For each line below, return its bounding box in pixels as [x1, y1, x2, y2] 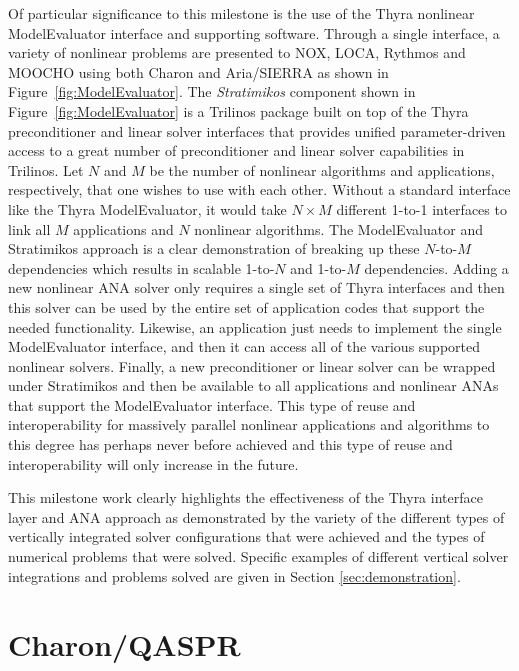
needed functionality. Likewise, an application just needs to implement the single [8, 316, 502, 337]
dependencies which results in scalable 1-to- [8, 257, 275, 278]
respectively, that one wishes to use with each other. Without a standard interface [8, 179, 511, 200]
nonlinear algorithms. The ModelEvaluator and [194, 218, 483, 239]
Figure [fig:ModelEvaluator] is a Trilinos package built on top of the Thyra [8, 100, 469, 121]
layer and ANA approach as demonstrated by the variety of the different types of [8, 506, 505, 527]
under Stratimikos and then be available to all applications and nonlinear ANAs [8, 375, 499, 396]
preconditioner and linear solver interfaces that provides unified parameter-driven [8, 120, 506, 141]
